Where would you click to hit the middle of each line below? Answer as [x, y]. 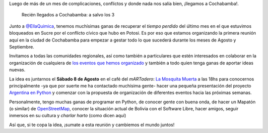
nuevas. [17, 70]
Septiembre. [22, 46]
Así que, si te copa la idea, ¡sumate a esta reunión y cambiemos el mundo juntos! [92, 125]
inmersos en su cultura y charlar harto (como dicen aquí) [68, 116]
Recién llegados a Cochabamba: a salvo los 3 [68, 15]
